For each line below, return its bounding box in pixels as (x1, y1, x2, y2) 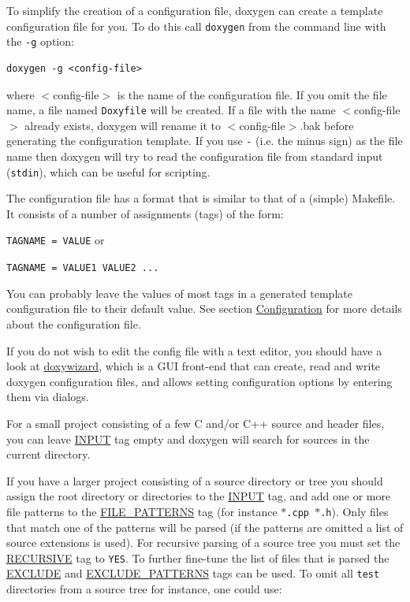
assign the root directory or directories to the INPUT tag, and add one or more (6, 488, 391, 504)
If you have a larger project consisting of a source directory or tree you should (6, 472, 383, 489)
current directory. (6, 446, 91, 463)
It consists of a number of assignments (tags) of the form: (6, 205, 284, 221)
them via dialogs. (6, 388, 89, 405)
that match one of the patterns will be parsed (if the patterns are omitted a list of (6, 518, 404, 535)
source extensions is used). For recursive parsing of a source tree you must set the (6, 534, 401, 551)
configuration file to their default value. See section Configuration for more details (6, 300, 402, 317)
